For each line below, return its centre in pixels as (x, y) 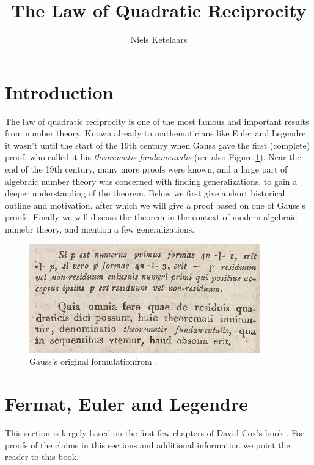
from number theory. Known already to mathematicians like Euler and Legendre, (157, 133)
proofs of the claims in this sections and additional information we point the (148, 445)
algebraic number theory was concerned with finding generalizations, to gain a (151, 181)
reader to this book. (42, 457)
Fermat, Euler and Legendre (126, 404)
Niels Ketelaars (159, 39)
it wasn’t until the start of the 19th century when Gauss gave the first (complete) (158, 145)
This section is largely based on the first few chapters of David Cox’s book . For (155, 433)
